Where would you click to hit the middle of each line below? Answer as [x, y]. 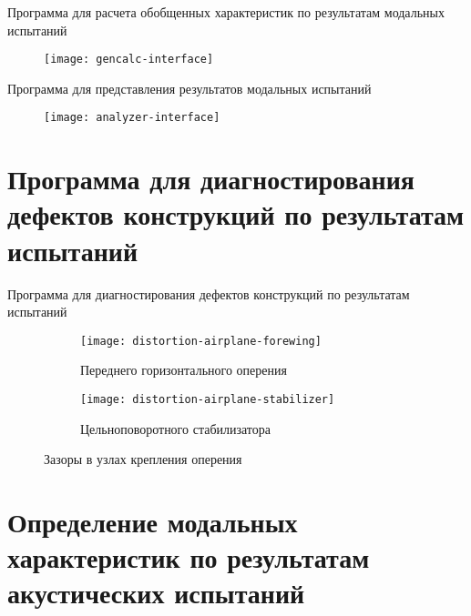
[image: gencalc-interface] [129, 60]
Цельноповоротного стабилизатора [176, 428]
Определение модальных [153, 522]
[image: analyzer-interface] [132, 118]
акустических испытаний [156, 593]
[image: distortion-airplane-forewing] [201, 341]
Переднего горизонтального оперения [184, 370]
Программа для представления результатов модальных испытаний [189, 88]
